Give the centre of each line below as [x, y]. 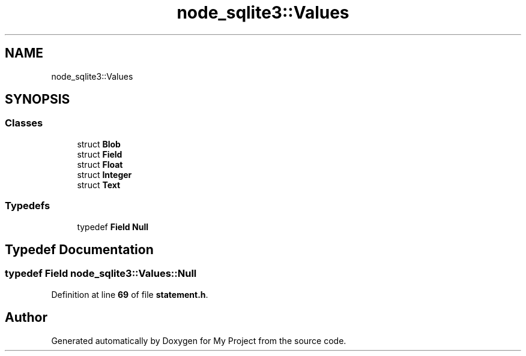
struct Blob [99, 144]
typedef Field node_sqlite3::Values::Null [101, 274]
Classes [24, 123]
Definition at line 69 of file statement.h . [130, 294]
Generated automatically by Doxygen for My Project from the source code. [199, 340]
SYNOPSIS [38, 99]
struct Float [100, 164]
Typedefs [28, 206]
